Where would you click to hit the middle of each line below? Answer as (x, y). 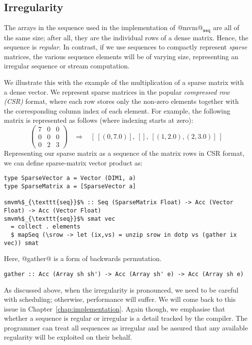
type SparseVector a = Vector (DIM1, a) (70, 178)
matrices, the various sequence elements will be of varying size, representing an (121, 56)
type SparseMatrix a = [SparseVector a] (70, 186)
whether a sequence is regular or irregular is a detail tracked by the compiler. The (126, 318)
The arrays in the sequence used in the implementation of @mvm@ (103, 27)
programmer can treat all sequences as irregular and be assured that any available (126, 327)
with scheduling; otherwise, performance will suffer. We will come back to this (120, 299)
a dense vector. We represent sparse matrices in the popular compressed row (117, 91)
